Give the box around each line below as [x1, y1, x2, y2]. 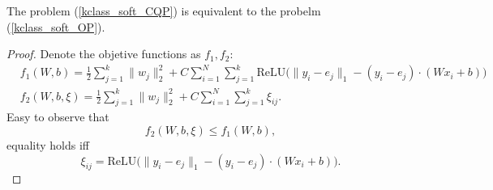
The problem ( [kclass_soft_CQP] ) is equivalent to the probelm [6, 2, 321, 19]
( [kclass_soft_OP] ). [6, 18, 105, 35]
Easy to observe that [6, 108, 109, 125]
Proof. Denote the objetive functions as [6, 45, 201, 62]
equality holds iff [6, 137, 89, 154]
